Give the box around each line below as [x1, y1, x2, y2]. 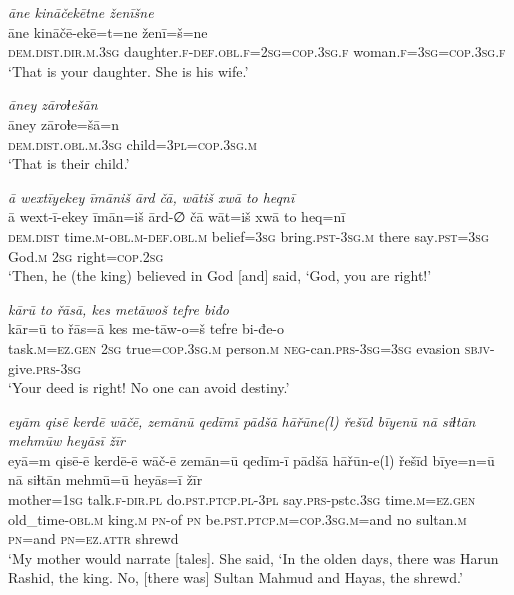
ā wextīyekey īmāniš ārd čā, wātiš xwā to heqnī [8, 186, 295, 207]
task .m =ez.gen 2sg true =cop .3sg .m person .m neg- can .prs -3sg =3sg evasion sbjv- [8, 337, 495, 358]
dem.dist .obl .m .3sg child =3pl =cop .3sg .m [8, 133, 257, 154]
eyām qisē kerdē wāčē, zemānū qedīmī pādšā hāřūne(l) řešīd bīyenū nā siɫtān [8, 410, 476, 431]
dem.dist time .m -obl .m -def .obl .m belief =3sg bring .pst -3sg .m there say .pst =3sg [8, 225, 489, 246]
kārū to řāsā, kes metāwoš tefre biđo [8, 298, 229, 319]
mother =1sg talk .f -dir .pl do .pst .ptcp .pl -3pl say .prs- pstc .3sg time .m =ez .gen [8, 489, 476, 510]
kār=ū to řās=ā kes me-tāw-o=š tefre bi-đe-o [8, 318, 285, 339]
